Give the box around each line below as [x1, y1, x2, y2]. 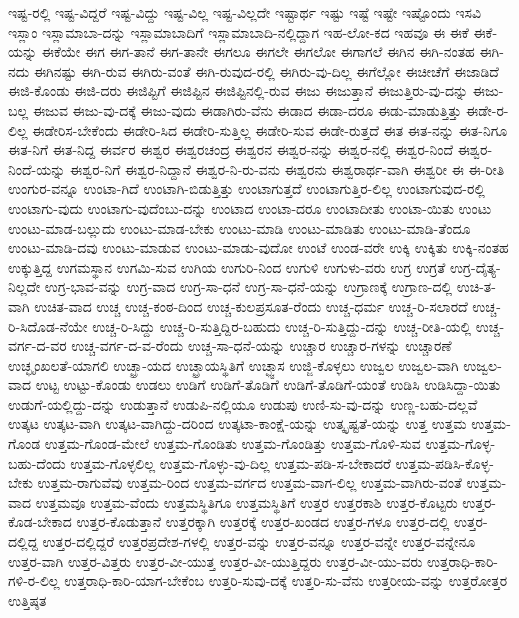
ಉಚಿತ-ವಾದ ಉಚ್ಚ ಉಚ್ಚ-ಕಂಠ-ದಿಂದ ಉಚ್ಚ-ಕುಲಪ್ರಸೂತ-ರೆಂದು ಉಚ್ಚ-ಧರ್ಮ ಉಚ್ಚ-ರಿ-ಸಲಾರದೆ [34, 295, 468, 316]
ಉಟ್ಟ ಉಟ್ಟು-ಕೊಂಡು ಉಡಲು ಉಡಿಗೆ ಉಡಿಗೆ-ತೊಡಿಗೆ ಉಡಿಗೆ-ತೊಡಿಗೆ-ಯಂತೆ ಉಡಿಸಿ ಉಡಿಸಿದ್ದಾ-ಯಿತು [35, 374, 501, 395]
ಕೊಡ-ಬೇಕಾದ [8, 511, 72, 532]
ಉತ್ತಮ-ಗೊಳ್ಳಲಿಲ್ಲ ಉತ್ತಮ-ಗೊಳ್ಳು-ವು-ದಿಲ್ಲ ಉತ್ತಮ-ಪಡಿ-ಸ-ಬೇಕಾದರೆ [70, 452, 391, 473]
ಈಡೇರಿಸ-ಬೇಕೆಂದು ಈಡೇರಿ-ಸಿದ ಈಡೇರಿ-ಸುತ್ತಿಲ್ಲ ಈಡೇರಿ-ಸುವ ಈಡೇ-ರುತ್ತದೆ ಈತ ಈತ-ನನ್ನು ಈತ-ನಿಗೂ [32, 119, 508, 140]
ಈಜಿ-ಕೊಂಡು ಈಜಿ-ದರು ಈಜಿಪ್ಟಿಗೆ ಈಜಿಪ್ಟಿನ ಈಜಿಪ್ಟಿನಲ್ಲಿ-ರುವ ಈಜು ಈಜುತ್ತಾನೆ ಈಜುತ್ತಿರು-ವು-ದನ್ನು [8, 80, 469, 101]
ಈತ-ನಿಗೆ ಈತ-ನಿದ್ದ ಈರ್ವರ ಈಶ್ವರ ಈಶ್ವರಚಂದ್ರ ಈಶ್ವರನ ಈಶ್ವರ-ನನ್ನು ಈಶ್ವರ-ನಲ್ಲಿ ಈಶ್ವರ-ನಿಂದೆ [8, 139, 454, 160]
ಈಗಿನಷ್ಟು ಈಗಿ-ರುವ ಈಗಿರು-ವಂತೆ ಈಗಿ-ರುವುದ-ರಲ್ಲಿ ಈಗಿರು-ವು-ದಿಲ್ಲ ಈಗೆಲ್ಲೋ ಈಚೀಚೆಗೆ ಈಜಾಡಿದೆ [33, 60, 499, 81]
